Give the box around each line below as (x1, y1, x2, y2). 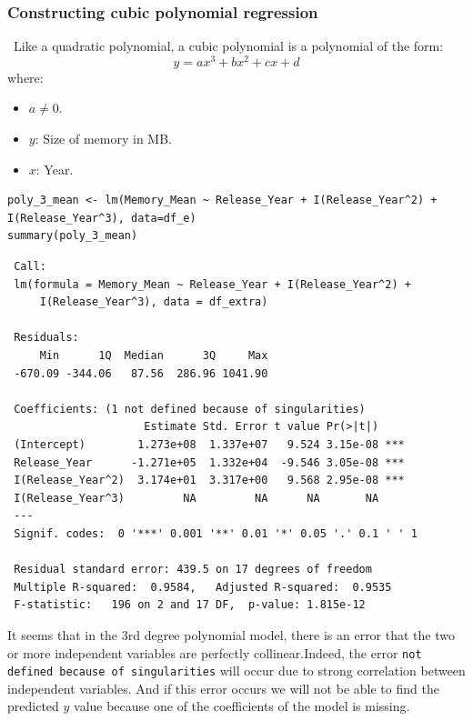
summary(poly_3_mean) (7, 229, 138, 243)
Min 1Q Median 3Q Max (39, 349, 268, 363)
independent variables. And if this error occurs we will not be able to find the (7, 678, 439, 697)
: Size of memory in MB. (35, 129, 173, 148)
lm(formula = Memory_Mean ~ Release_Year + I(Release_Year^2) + (14, 277, 411, 291)
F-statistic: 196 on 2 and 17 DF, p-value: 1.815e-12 (14, 598, 366, 612)
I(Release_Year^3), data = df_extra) (39, 295, 268, 309)
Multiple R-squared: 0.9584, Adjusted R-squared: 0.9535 (14, 580, 392, 594)
